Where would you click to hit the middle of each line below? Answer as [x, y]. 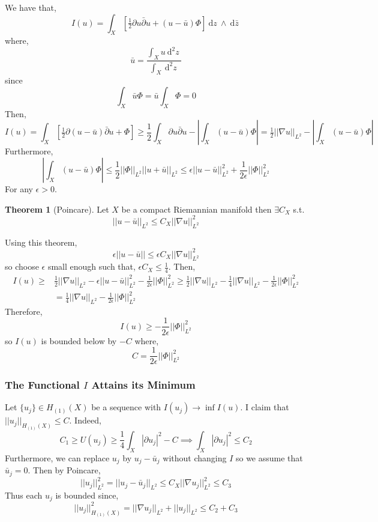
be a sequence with [126, 407]
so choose [22, 266]
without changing [195, 457]
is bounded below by [79, 340]
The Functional [42, 385]
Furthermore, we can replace [57, 457]
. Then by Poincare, [64, 470]
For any [19, 189]
